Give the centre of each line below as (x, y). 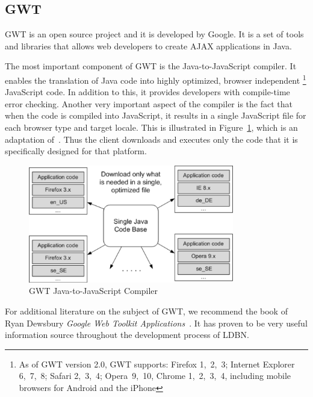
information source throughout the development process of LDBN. (127, 335)
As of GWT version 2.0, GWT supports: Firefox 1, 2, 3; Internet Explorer (157, 364)
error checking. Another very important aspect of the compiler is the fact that (149, 103)
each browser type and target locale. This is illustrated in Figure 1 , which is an (151, 127)
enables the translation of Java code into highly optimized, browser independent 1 (156, 79)
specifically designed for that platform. (76, 151)
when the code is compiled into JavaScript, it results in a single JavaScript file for (156, 115)
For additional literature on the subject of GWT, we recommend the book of (146, 311)
